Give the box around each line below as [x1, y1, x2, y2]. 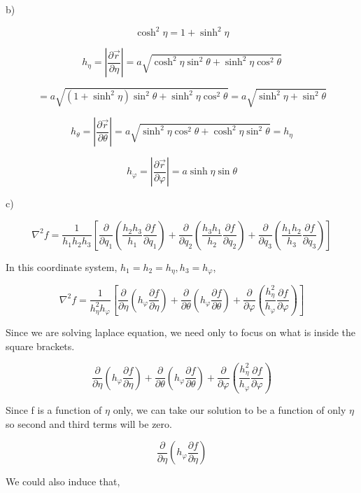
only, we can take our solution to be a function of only [113, 403, 346, 417]
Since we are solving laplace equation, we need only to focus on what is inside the [6, 325, 356, 340]
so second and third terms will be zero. [6, 416, 172, 431]
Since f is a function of [6, 403, 102, 417]
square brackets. [6, 338, 75, 353]
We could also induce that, [6, 474, 120, 489]
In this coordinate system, [6, 259, 118, 274]
